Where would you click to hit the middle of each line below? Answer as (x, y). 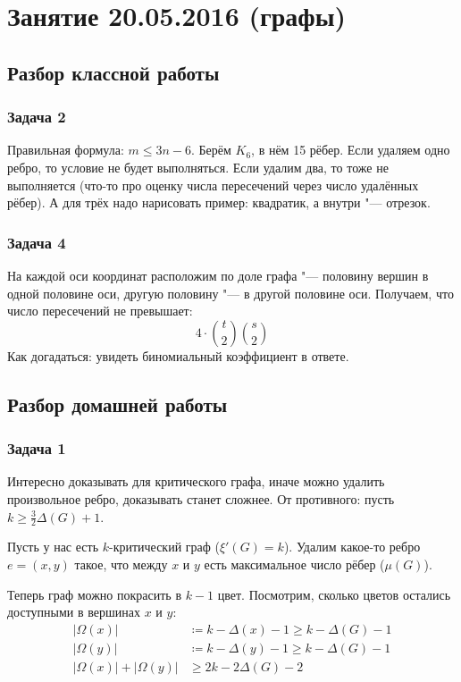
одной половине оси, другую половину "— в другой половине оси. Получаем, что (230, 293)
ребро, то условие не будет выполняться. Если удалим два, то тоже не (198, 167)
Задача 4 (37, 242)
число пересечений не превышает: (100, 311)
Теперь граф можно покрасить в (95, 594)
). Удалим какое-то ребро (352, 547)
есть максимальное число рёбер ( (294, 564)
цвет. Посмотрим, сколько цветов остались (334, 594)
